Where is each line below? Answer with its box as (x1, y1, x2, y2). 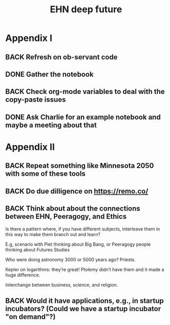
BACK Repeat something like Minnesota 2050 (5, 161, 154, 170)
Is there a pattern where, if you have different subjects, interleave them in (5, 226, 160, 232)
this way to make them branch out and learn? (5, 231, 101, 237)
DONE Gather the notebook (5, 70, 94, 79)
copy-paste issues (5, 96, 66, 104)
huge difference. (5, 272, 40, 278)
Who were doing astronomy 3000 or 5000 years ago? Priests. (5, 257, 136, 263)
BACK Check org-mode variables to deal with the (5, 87, 165, 96)
